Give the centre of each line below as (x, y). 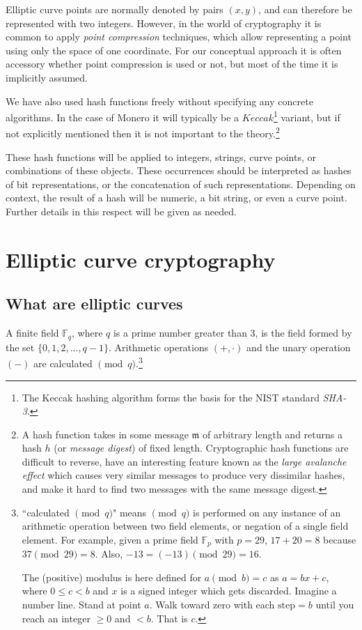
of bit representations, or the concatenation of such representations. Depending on (181, 184)
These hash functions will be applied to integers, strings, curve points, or (161, 156)
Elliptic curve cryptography (141, 259)
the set (20, 347)
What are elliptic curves (94, 304)
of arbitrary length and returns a (272, 434)
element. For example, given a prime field (110, 539)
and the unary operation (299, 347)
